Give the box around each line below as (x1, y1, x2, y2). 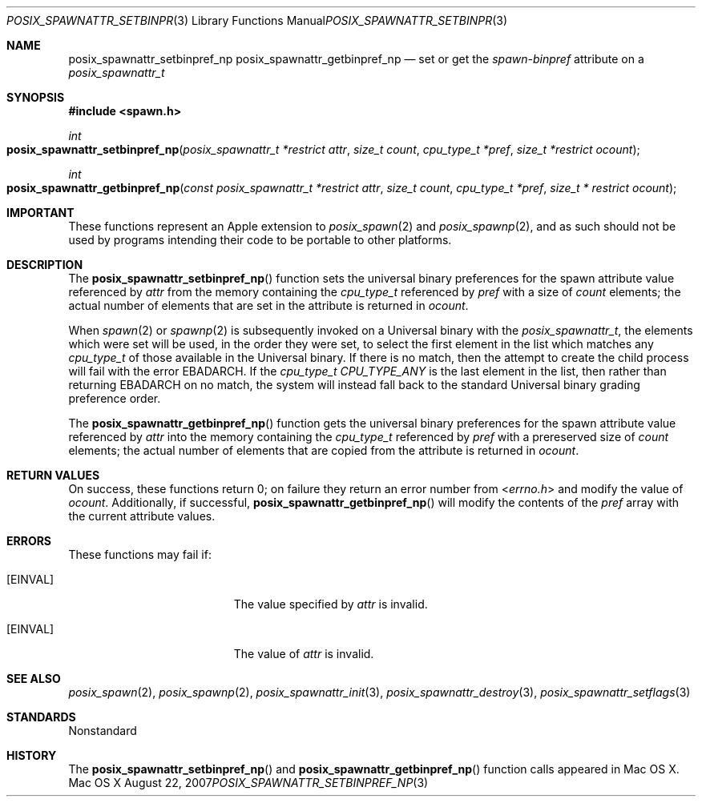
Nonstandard (68, 724, 137, 737)
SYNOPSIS (6, 90, 65, 104)
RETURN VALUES (6, 468, 100, 482)
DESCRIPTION (6, 258, 83, 271)
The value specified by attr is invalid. (233, 597, 428, 611)
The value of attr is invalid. (233, 647, 374, 660)
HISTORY (6, 749, 57, 762)
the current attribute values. (68, 509, 216, 523)
